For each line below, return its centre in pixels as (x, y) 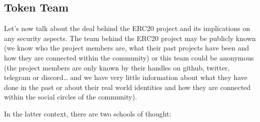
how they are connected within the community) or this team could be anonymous (129, 57)
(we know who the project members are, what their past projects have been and (126, 48)
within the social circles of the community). (70, 97)
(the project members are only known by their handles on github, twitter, (117, 67)
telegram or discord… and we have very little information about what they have (126, 77)
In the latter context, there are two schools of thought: (88, 113)
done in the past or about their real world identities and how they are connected (127, 87)
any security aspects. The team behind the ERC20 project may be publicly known (130, 38)
